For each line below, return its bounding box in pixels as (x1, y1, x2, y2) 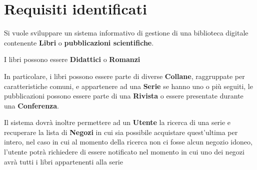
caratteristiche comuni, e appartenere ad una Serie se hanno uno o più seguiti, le (4, 80, 253, 91)
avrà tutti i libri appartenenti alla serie (4, 156, 123, 166)
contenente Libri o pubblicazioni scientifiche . (4, 37, 154, 47)
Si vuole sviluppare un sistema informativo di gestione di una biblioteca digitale (4, 27, 248, 38)
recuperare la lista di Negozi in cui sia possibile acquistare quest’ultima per (4, 126, 238, 137)
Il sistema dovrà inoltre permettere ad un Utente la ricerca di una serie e (4, 117, 231, 127)
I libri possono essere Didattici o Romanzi (4, 54, 140, 64)
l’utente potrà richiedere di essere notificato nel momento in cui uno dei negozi (4, 146, 244, 157)
